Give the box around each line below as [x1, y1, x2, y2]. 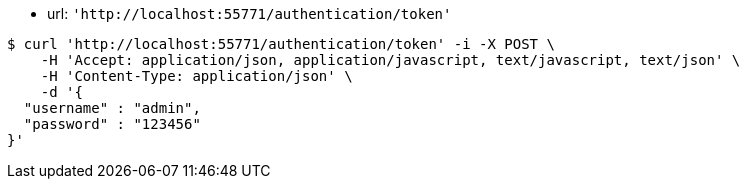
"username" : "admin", [23, 100, 201, 116]
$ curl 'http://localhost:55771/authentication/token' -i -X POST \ [7, 36, 555, 52]
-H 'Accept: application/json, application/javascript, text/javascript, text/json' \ [40, 52, 741, 68]
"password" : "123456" [23, 116, 201, 132]
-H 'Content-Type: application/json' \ [40, 68, 353, 84]
